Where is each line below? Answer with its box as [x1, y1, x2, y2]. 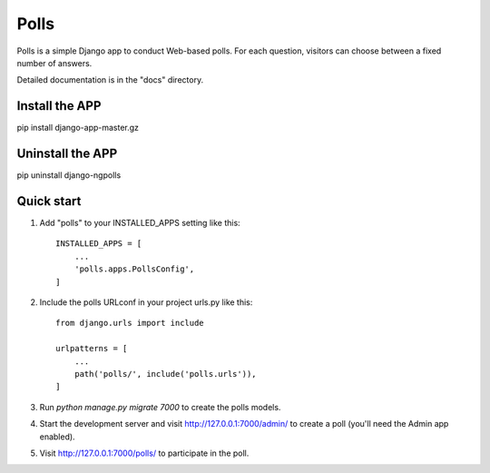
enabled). [39, 431, 76, 442]
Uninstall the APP [16, 146, 118, 162]
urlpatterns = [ [55, 343, 128, 354]
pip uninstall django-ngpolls [16, 170, 122, 181]
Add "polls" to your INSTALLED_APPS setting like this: [39, 218, 240, 229]
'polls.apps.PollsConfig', [73, 264, 195, 274]
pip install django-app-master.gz [16, 123, 140, 133]
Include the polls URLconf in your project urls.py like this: [39, 297, 253, 308]
